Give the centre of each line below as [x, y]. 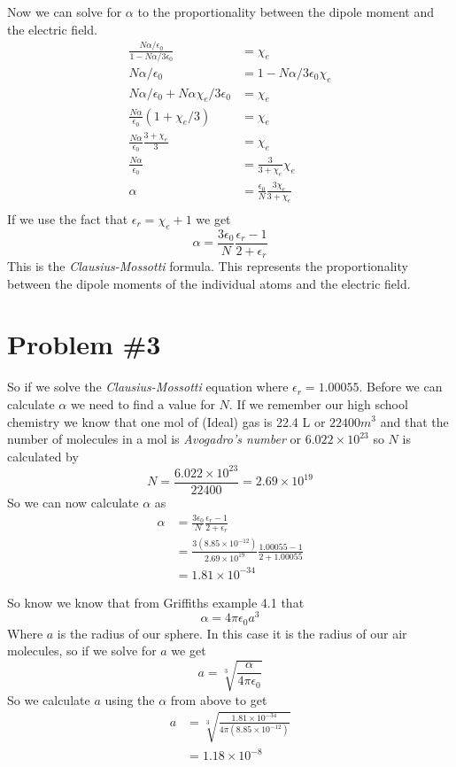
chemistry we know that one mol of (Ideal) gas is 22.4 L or [166, 421]
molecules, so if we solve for [82, 651]
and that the [414, 421]
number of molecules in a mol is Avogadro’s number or [155, 439]
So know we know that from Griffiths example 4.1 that [156, 602]
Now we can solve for [65, 12]
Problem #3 [84, 344]
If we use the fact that [68, 218]
